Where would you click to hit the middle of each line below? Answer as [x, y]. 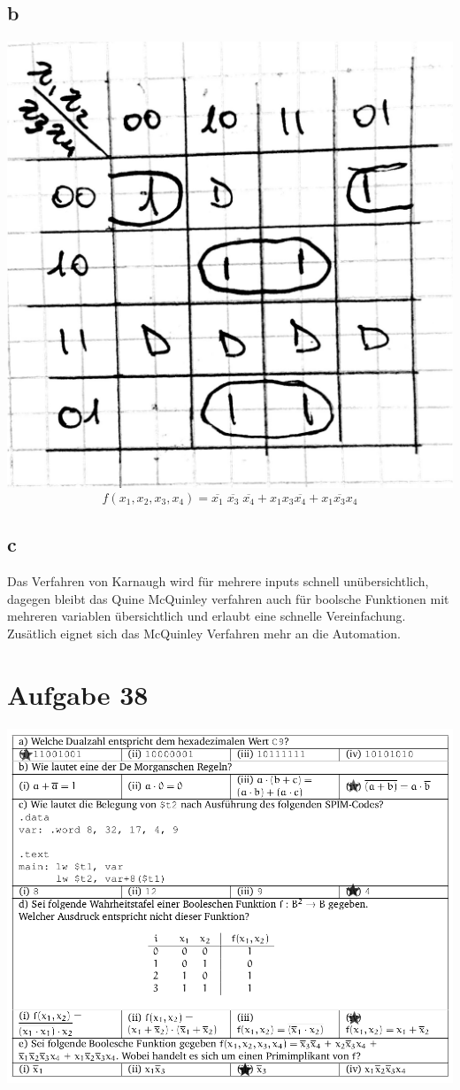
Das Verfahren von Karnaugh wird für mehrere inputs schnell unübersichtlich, [218, 581]
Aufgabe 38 [78, 694]
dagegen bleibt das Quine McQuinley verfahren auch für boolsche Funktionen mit [228, 598]
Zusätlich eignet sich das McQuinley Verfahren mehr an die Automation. [204, 633]
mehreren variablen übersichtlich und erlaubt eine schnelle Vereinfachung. [207, 616]
